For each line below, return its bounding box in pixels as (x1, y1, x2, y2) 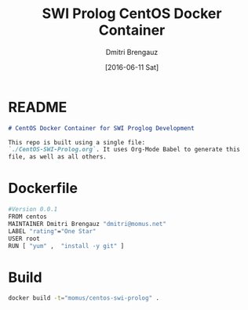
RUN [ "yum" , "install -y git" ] (8, 242, 125, 250)
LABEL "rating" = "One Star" (8, 227, 97, 235)
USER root (8, 235, 41, 243)
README (8, 98, 67, 116)
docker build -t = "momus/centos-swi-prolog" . (8, 294, 159, 302)
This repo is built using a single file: (8, 138, 146, 146)
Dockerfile (8, 180, 78, 197)
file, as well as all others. (8, 153, 108, 161)
